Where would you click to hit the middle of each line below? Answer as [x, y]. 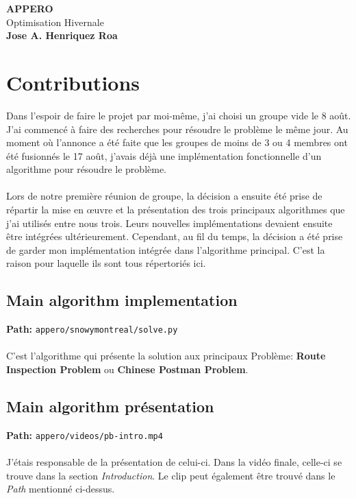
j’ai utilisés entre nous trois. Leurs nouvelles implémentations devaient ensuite [169, 223]
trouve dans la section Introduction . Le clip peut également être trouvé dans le [171, 475]
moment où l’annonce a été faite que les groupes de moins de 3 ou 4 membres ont [177, 142]
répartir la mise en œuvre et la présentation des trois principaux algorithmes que [176, 210]
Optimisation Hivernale [55, 22]
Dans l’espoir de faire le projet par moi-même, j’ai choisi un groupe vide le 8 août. [179, 115]
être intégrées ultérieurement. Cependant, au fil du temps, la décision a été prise [175, 236]
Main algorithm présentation [110, 406]
